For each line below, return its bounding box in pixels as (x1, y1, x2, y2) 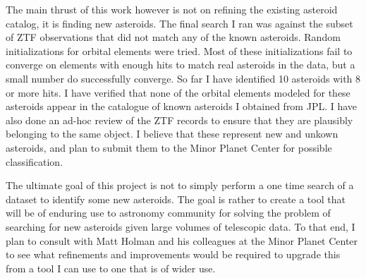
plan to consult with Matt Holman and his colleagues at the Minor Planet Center (6, 233, 358, 248)
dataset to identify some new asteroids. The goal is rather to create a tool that (6, 191, 346, 206)
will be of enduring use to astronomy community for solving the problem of (6, 205, 331, 220)
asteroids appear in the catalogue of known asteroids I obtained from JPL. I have (6, 99, 358, 114)
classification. (6, 154, 63, 169)
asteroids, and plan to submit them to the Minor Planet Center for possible (6, 140, 332, 155)
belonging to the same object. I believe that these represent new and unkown (6, 126, 338, 141)
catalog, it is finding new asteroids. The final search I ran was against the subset (6, 16, 353, 30)
